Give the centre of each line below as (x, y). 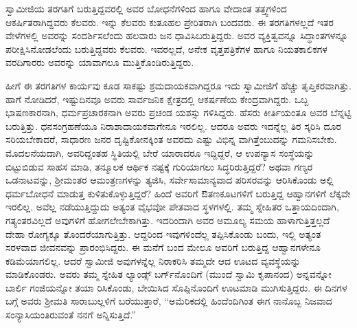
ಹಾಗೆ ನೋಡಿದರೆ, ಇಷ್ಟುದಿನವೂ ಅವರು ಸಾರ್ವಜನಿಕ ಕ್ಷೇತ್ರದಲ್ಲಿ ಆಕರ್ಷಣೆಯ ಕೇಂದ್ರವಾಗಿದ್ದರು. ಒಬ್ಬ (157, 99)
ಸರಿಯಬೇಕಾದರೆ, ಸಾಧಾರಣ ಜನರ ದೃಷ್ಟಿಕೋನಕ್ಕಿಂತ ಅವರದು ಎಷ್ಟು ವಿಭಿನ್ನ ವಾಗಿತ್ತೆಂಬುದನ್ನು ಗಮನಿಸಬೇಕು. (171, 139)
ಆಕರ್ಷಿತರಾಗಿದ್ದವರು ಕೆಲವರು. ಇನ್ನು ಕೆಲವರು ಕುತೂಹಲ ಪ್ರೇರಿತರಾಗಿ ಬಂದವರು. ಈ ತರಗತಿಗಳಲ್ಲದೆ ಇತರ (170, 22)
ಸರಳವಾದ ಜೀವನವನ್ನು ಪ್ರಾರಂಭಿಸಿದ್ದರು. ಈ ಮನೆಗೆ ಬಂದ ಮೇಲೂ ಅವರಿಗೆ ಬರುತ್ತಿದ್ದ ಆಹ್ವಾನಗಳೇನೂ (163, 247)
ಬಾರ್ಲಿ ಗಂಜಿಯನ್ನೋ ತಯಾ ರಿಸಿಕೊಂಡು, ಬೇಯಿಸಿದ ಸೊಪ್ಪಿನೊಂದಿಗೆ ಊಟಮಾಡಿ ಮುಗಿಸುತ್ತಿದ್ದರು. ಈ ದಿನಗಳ (176, 287)
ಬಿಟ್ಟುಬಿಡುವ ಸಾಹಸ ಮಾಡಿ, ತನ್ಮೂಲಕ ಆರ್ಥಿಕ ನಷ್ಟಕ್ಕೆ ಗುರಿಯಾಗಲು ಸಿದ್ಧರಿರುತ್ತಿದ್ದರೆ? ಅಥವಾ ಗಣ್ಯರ (159, 166)
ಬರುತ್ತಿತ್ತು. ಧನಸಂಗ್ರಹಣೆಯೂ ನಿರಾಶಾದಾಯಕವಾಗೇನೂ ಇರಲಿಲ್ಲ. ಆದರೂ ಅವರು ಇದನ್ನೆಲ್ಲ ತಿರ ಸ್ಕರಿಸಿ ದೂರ (173, 125)
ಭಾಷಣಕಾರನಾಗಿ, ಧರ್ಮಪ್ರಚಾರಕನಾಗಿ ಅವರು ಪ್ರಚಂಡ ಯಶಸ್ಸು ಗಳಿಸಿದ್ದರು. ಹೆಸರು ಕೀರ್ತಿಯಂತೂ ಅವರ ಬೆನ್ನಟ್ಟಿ (178, 112)
